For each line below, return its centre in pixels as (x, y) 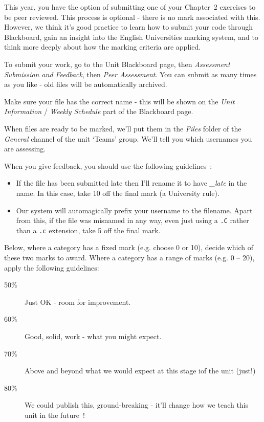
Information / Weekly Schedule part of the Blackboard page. (99, 111)
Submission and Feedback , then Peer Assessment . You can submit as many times (130, 74)
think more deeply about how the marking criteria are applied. (103, 47)
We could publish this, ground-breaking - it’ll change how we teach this (137, 405)
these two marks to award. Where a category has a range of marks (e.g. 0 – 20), (129, 257)
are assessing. (25, 149)
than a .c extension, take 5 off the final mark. (88, 230)
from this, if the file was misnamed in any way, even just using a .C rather (133, 220)
